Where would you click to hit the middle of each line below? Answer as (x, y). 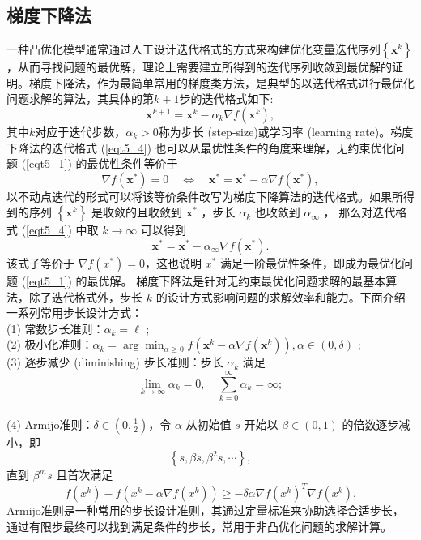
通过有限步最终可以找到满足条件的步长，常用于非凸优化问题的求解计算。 (199, 526)
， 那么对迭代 (359, 212)
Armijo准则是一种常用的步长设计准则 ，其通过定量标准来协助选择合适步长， (205, 510)
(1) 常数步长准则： (55, 328)
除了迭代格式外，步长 (85, 296)
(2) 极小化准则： (50, 344)
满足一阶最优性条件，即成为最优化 (311, 262)
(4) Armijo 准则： (50, 424)
